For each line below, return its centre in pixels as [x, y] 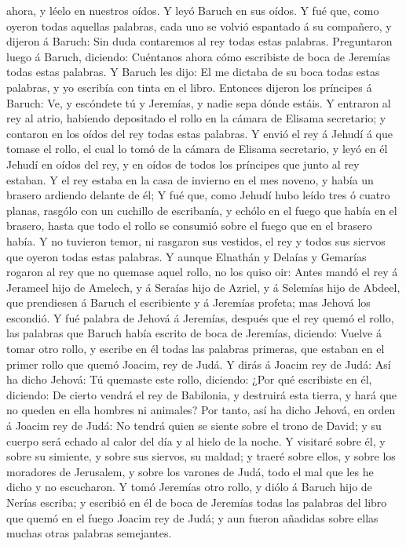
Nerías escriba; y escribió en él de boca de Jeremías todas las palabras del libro [197, 502]
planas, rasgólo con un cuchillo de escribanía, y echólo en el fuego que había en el [202, 210]
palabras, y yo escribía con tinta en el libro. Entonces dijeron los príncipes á [189, 87]
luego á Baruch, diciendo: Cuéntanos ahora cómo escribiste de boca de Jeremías [198, 56]
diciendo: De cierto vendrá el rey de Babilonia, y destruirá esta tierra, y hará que [202, 394]
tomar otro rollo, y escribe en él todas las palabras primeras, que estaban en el [196, 349]
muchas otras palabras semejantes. [89, 533]
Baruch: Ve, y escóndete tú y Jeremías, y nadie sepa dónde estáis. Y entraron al [199, 102]
